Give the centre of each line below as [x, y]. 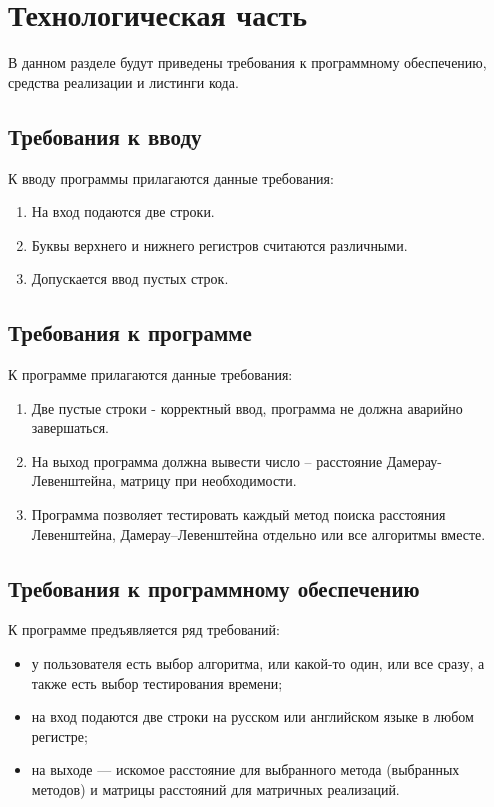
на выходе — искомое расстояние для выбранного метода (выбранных [245, 769]
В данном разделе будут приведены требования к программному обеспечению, [247, 62]
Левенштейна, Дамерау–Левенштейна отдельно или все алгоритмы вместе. [258, 533]
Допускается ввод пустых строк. [130, 278]
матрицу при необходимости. [208, 480]
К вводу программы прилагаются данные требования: [171, 177]
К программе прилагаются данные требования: [150, 374]
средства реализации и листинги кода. [123, 81]
